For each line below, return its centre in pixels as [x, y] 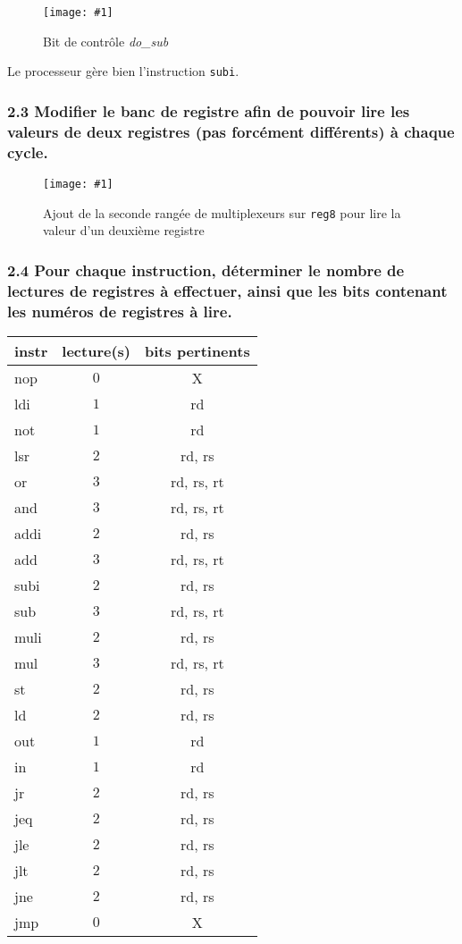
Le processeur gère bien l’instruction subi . [123, 71]
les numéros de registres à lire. [120, 311]
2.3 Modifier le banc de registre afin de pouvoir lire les [209, 110]
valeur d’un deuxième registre [124, 230]
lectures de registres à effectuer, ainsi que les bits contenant [227, 290]
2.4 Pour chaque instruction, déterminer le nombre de [206, 270]
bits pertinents [197, 350]
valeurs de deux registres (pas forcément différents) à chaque [231, 131]
